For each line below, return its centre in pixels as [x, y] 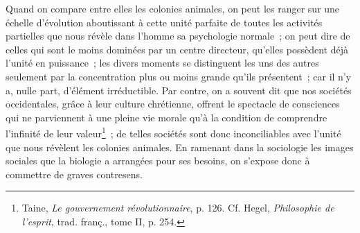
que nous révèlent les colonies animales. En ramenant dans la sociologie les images [180, 147]
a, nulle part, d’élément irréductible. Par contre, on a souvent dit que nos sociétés [179, 90]
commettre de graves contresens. [74, 174]
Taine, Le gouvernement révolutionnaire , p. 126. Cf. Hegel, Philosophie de [178, 208]
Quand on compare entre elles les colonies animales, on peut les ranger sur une [173, 8]
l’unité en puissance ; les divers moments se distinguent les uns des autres [162, 63]
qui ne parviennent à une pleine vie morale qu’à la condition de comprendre [166, 117]
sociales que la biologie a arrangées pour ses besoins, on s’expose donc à [158, 161]
